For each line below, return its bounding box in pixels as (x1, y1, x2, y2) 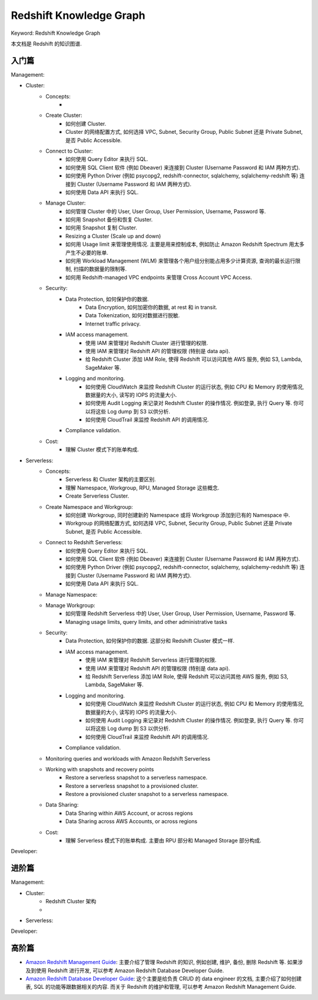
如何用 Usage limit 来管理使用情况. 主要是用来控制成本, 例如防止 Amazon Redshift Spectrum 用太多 (65, 241, 304, 248)
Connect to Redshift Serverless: (45, 539, 123, 546)
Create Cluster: (45, 112, 82, 119)
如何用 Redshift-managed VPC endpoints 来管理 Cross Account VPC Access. (65, 274, 253, 281)
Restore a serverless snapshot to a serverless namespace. (65, 774, 208, 781)
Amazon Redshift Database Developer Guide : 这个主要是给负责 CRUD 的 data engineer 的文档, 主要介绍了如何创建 (25, 975, 302, 982)
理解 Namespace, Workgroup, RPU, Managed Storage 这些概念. (65, 484, 220, 491)
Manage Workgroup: (45, 601, 95, 608)
